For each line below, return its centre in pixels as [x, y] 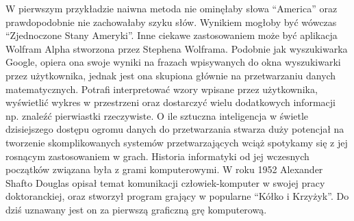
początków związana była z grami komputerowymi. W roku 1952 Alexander [164, 169]
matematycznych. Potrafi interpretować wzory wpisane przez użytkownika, [162, 89]
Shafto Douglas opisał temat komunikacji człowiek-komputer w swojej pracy [165, 182]
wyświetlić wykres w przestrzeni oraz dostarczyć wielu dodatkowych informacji [170, 102]
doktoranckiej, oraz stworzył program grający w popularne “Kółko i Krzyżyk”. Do [177, 196]
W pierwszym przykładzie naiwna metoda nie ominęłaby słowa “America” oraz [172, 8]
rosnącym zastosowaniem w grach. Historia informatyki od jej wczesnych [157, 156]
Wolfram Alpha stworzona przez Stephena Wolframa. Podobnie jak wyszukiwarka [177, 48]
